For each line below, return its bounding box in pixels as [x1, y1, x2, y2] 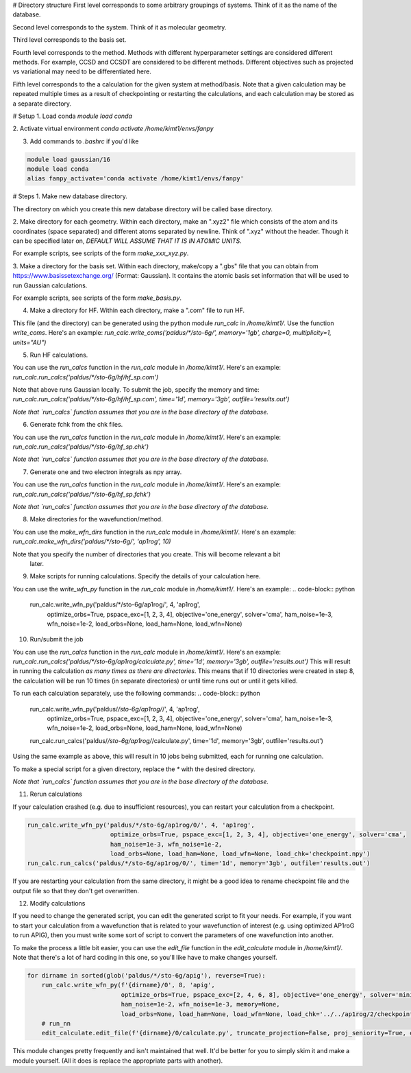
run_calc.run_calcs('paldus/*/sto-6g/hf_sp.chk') [12, 443, 149, 451]
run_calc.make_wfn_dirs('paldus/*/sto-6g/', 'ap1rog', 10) [12, 537, 171, 545]
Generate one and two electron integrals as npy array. [29, 467, 182, 476]
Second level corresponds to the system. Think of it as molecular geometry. [12, 23, 227, 31]
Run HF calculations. [29, 351, 88, 359]
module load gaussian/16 [27, 155, 111, 163]
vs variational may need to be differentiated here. [12, 67, 152, 75]
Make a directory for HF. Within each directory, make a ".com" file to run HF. [29, 306, 245, 315]
